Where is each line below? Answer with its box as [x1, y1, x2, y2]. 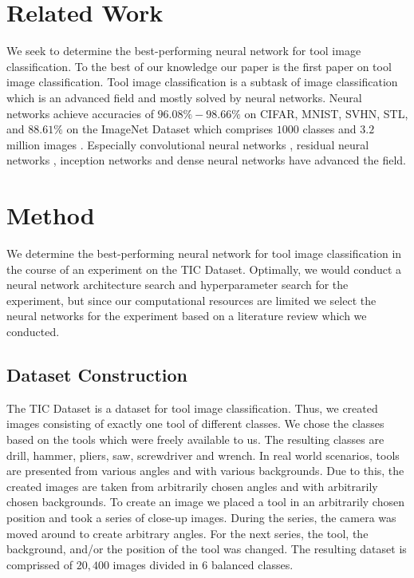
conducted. [6, 323, 60, 339]
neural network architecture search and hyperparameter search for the [6, 276, 349, 293]
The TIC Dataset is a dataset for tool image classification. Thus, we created [6, 399, 378, 416]
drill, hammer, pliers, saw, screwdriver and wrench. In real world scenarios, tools [6, 446, 400, 463]
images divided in [112, 556, 199, 572]
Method [6, 199, 95, 232]
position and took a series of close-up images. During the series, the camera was [6, 509, 396, 525]
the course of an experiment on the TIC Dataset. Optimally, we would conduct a [6, 260, 402, 277]
